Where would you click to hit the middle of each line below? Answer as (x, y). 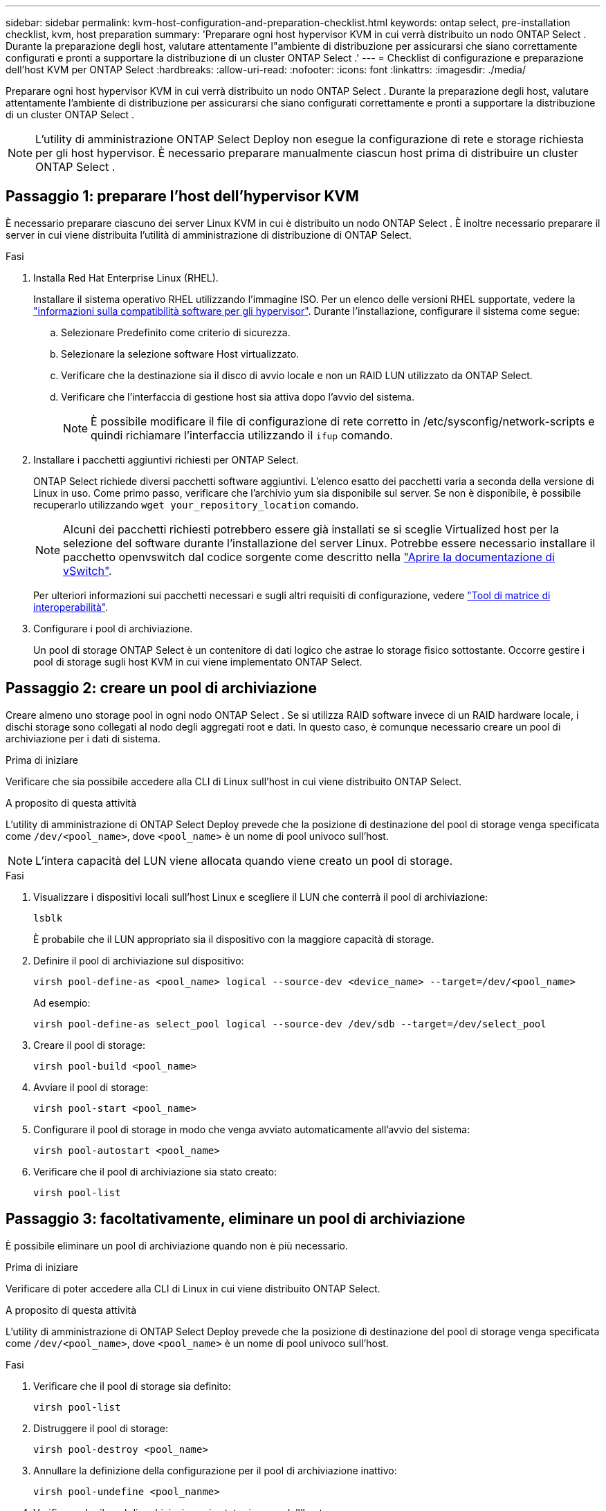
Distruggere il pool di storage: (101, 1428)
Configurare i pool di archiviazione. (113, 628)
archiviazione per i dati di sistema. (83, 738)
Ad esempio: (62, 1002)
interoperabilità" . (71, 607)
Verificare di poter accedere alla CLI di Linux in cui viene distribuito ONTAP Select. (193, 1288)
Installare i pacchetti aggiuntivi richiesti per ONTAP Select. (166, 459)
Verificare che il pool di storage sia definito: (132, 1386)
